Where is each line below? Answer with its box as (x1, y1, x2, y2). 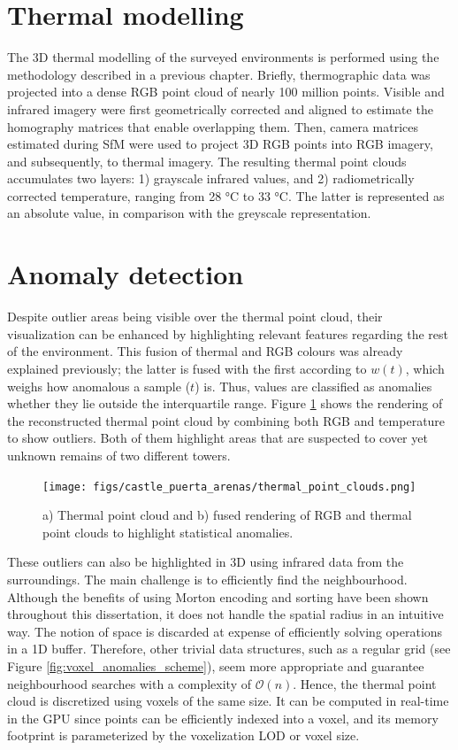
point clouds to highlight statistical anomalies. (42, 522, 294, 541)
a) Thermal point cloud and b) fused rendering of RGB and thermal (42, 506, 412, 524)
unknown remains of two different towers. (7, 445, 231, 464)
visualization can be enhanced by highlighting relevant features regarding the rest (7, 324, 449, 343)
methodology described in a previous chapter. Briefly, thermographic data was (7, 65, 431, 83)
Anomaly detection (7, 256, 244, 292)
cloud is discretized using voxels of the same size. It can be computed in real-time (7, 692, 449, 710)
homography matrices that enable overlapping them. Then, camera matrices (7, 117, 419, 135)
